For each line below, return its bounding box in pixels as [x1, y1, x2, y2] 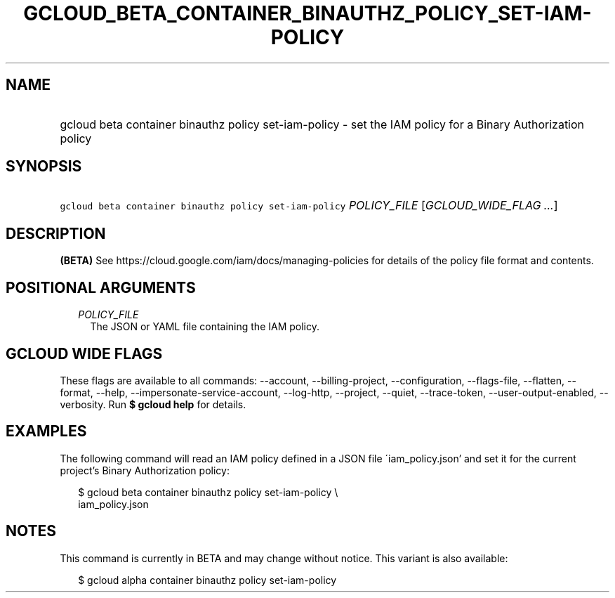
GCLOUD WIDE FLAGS [6, 344, 163, 363]
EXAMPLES [6, 422, 87, 441]
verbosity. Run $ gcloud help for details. [60, 398, 246, 410]
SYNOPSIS [6, 157, 82, 176]
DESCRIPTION [6, 224, 106, 242]
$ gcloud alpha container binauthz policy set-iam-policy [78, 573, 337, 586]
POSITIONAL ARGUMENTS [6, 278, 196, 297]
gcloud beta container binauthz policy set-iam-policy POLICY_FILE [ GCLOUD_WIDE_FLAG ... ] [60, 198, 558, 213]
